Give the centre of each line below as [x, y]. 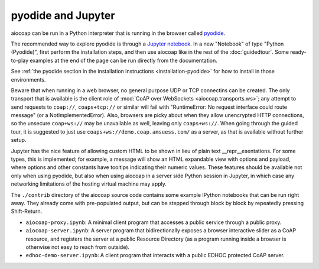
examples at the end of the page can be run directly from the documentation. [124, 60]
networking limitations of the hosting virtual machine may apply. [89, 184]
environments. [28, 79]
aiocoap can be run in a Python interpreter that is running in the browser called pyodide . [118, 33]
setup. [19, 140]
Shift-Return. [27, 211]
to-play [20, 60]
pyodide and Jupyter [63, 15]
